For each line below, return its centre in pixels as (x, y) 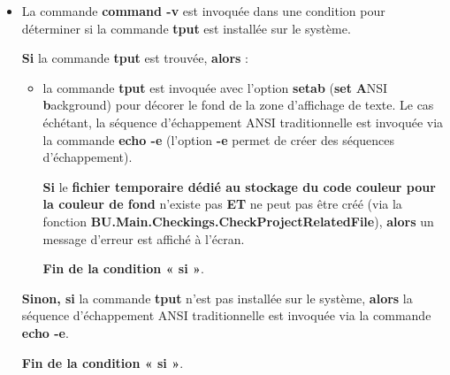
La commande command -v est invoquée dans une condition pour (203, 11)
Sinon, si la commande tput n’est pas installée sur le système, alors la (217, 298)
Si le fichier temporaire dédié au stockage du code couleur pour (239, 186)
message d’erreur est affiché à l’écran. (144, 238)
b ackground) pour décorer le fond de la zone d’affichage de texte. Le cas (238, 105)
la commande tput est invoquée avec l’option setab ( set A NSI (215, 87)
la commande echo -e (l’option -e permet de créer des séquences (219, 139)
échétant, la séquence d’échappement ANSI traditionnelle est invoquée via (243, 122)
